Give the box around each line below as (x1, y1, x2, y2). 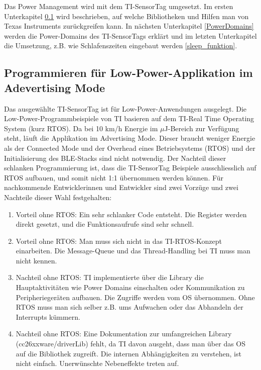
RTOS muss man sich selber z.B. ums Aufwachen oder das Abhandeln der (16, 302, 243, 312)
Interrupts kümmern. (16, 311, 80, 322)
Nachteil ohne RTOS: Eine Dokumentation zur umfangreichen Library (16, 328, 232, 339)
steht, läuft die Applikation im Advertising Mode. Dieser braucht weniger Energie (4, 133, 255, 143)
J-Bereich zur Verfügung (164, 123, 239, 133)
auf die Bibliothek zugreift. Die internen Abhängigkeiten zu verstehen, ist (16, 348, 241, 358)
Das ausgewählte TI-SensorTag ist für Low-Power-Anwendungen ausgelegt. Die (4, 103, 247, 114)
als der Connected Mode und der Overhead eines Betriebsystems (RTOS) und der (4, 142, 255, 153)
